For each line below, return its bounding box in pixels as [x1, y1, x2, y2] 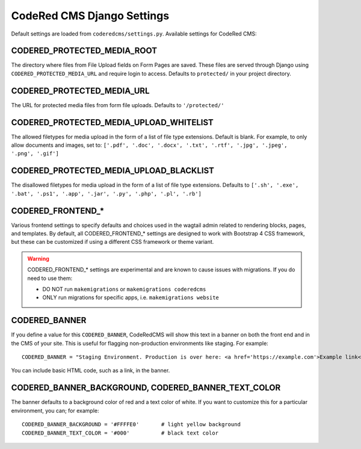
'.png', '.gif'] [11, 150, 60, 157]
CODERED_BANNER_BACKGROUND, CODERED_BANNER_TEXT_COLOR [11, 383, 281, 393]
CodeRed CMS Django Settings [11, 9, 170, 22]
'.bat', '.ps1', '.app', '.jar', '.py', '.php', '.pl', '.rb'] [11, 190, 202, 197]
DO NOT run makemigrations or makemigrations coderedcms [42, 285, 206, 293]
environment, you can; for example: [11, 407, 99, 414]
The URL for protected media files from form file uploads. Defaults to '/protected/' [11, 101, 224, 108]
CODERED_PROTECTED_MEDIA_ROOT [11, 46, 158, 56]
